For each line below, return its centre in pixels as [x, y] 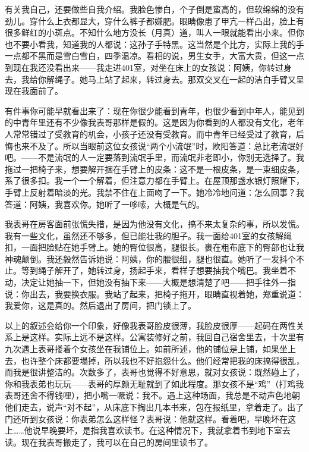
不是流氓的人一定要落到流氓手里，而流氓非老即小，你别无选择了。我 [171, 157]
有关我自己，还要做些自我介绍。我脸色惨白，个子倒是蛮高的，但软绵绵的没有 [154, 9]
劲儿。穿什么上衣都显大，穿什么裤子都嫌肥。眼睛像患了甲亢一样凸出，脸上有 [154, 21]
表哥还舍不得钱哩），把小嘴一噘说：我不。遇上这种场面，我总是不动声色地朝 [152, 395]
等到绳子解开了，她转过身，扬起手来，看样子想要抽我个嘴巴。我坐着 [154, 270]
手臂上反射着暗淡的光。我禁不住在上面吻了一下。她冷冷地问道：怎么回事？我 [154, 192]
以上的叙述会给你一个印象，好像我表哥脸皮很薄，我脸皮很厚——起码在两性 [150, 325]
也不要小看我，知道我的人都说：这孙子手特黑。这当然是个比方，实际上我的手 [154, 44]
